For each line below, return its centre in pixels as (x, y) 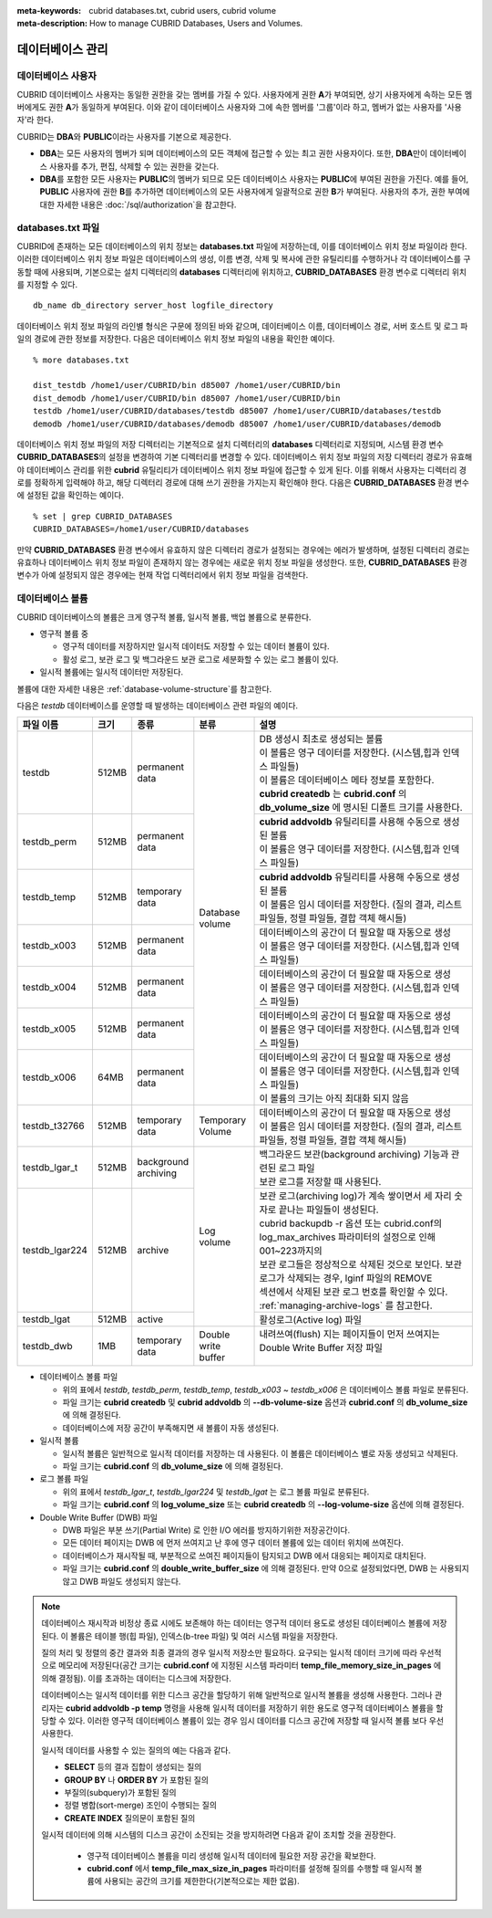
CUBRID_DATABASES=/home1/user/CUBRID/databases (141, 529)
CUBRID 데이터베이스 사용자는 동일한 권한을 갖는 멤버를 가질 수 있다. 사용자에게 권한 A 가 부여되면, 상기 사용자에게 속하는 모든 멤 (245, 94)
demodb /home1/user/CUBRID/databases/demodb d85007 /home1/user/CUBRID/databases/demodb (237, 424)
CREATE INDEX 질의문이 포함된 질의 (130, 1818)
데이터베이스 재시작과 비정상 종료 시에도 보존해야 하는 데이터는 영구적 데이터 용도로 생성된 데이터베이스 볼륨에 (236, 1623)
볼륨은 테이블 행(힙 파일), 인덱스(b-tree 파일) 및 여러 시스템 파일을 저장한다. (204, 1636)
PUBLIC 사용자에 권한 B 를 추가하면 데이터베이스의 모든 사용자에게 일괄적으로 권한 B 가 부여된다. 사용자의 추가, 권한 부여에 (255, 192)
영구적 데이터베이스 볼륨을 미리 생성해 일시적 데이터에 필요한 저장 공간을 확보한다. (232, 1855)
